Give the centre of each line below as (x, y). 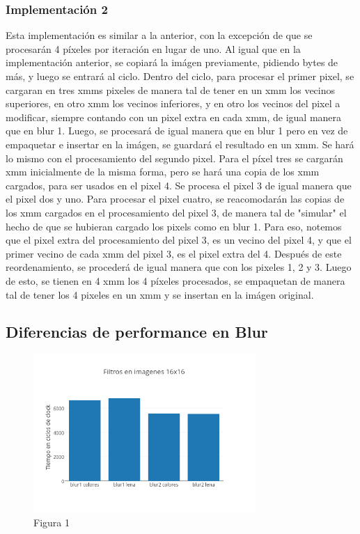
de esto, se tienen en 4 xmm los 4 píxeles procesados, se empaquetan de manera (175, 280)
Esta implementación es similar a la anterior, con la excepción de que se (159, 35)
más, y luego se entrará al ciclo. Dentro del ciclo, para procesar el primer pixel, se (180, 76)
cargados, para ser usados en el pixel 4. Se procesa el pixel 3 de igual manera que (179, 185)
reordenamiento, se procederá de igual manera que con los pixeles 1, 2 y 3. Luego (179, 267)
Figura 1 (52, 522)
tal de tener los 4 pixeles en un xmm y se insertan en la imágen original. (160, 294)
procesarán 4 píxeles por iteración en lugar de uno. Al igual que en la (153, 48)
